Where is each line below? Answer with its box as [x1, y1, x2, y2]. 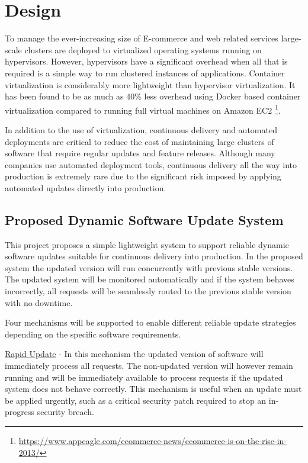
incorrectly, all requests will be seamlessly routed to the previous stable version [5, 285, 291, 297]
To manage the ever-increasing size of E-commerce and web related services [5, 32, 278, 44]
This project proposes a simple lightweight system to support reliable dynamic [5, 238, 289, 250]
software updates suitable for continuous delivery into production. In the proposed [5, 250, 303, 262]
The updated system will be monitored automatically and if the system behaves [5, 273, 294, 285]
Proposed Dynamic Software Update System [5, 210, 284, 229]
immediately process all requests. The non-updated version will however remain [5, 359, 293, 372]
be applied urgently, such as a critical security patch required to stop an [5, 394, 267, 406]
